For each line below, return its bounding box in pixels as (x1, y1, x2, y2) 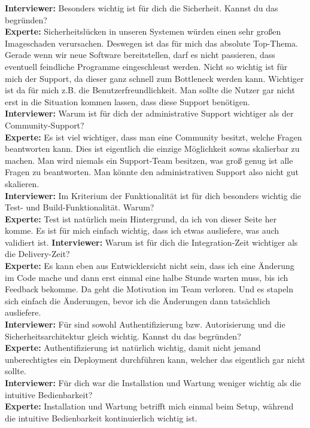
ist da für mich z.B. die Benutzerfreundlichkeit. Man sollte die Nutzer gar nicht (5, 84, 295, 96)
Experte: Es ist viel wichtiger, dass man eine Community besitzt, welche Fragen (5, 130, 302, 143)
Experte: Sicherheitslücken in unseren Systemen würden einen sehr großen (5, 25, 281, 38)
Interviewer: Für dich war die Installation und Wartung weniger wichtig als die (5, 377, 301, 389)
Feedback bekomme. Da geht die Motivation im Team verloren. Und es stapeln (5, 283, 294, 295)
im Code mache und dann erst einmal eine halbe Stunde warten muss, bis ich (5, 271, 288, 283)
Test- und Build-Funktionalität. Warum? (5, 201, 154, 213)
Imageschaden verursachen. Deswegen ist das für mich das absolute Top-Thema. (5, 36, 299, 49)
